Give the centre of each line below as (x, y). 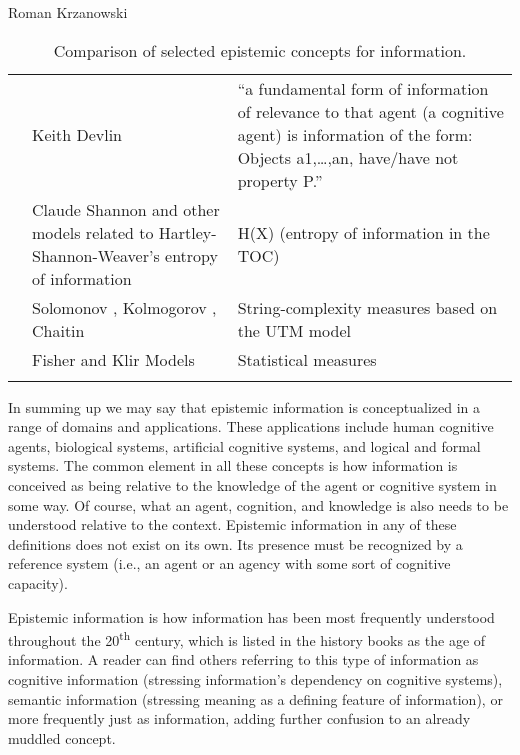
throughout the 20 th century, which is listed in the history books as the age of (247, 638)
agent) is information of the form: (355, 134)
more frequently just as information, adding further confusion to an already (239, 718)
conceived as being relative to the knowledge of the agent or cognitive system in (252, 484)
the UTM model (294, 330)
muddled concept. (62, 737)
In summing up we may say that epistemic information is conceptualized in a (244, 406)
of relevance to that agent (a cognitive (370, 111)
